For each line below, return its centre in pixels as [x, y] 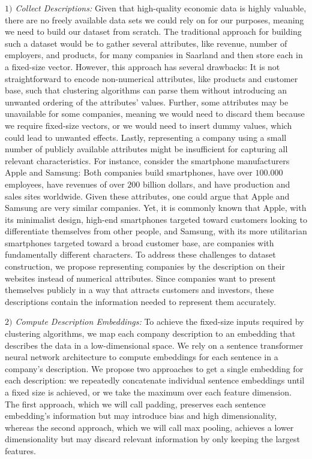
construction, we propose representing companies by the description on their [145, 266]
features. [20, 450]
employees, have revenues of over [65, 184]
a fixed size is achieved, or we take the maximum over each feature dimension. [148, 392]
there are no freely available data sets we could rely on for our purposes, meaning [154, 19]
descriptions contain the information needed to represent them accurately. [140, 301]
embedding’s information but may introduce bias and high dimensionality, [141, 416]
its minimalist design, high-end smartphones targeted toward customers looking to [156, 219]
